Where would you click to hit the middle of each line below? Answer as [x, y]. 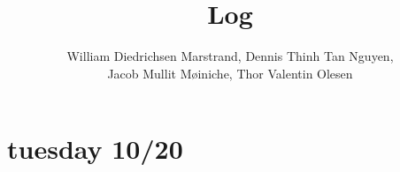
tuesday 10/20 [95, 149]
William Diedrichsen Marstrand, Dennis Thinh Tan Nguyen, [230, 56]
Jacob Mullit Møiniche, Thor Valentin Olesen [230, 73]
